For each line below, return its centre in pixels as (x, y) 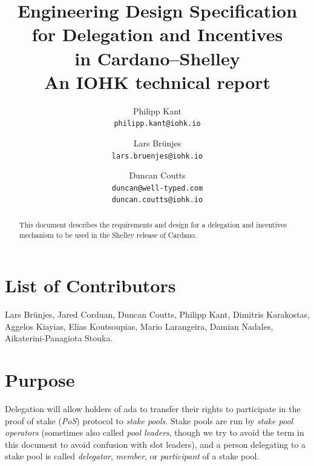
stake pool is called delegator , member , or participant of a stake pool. (132, 456)
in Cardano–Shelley (157, 58)
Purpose (40, 380)
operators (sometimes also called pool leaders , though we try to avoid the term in (155, 432)
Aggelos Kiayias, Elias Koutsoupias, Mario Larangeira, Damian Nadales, (139, 326)
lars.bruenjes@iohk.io (157, 156)
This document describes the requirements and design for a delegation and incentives (153, 224)
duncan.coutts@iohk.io (157, 200)
